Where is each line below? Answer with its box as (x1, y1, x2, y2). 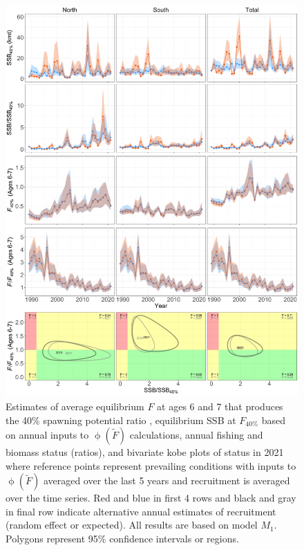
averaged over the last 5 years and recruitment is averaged (43, 473, 290, 488)
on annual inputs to (6, 428, 89, 442)
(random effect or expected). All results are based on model (6, 517, 258, 532)
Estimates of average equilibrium (6, 398, 144, 413)
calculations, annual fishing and (129, 428, 263, 442)
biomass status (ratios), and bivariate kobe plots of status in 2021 (6, 445, 284, 459)
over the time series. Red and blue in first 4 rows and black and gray (6, 491, 296, 505)
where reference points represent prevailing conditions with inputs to (6, 458, 296, 473)
